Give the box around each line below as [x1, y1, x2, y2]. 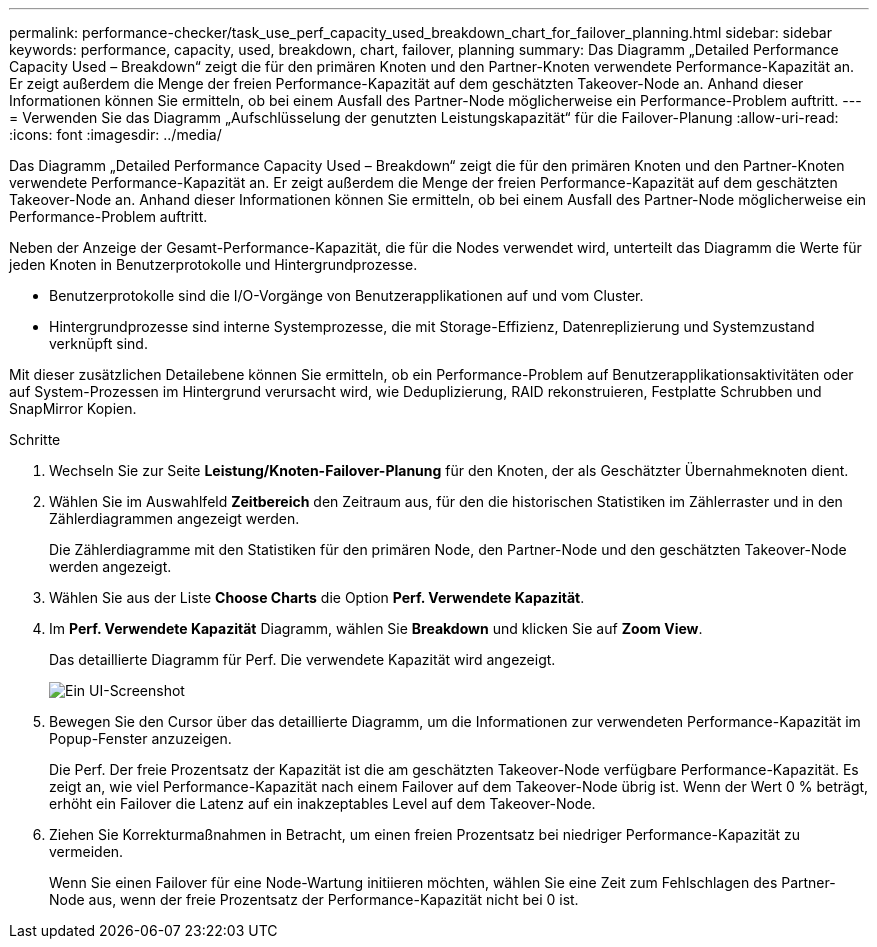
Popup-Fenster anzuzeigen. [49, 730, 232, 747]
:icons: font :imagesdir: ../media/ [9, 126, 222, 143]
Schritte [9, 431, 61, 448]
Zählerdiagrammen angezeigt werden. [49, 510, 300, 527]
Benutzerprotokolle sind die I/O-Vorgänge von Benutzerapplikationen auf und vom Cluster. [49, 287, 644, 304]
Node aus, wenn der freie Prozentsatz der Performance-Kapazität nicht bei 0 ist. [49, 891, 579, 908]
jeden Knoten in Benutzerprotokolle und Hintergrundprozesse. [9, 256, 418, 273]
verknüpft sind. [49, 335, 148, 352]
